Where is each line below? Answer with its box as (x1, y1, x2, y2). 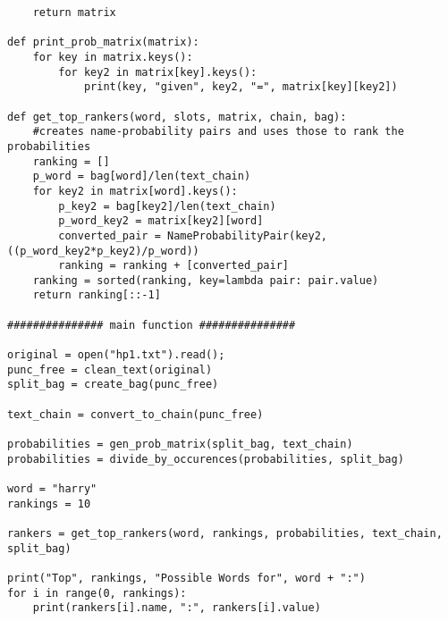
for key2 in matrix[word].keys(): (32, 184, 238, 197)
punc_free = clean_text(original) (7, 363, 213, 376)
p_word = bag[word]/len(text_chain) (32, 170, 251, 183)
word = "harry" (7, 483, 97, 495)
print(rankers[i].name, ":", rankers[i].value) (32, 601, 321, 615)
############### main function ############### (7, 318, 296, 331)
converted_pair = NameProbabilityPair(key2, (58, 229, 327, 242)
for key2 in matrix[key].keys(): (58, 65, 258, 79)
